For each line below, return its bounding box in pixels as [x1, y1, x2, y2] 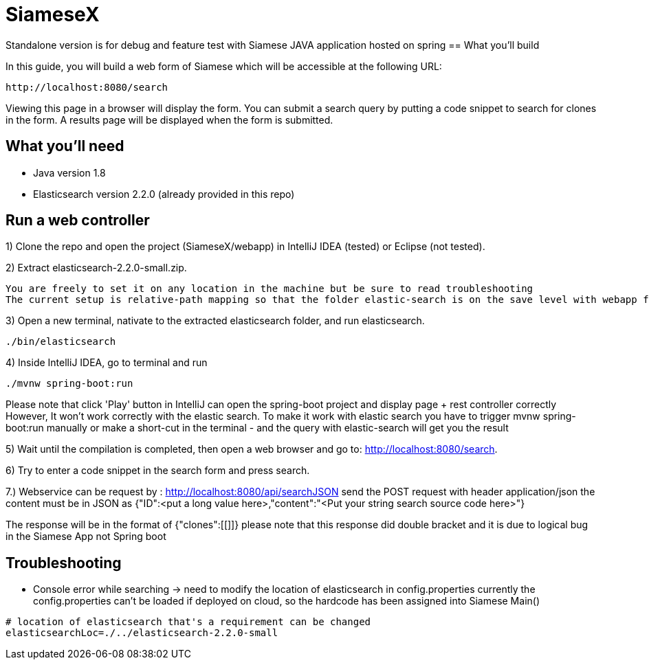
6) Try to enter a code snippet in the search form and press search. [5, 464, 310, 477]
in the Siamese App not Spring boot [5, 530, 166, 543]
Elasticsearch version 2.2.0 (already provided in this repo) [33, 188, 295, 200]
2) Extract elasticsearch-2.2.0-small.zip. [5, 262, 187, 274]
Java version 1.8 [33, 166, 106, 179]
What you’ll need [5, 137, 124, 155]
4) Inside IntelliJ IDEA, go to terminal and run [5, 357, 208, 369]
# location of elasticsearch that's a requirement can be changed [5, 616, 371, 628]
